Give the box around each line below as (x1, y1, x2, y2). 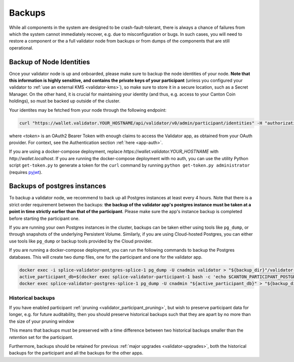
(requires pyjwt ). (9, 169, 43, 175)
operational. (9, 45, 34, 51)
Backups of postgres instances (9, 182, 106, 191)
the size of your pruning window (9, 318, 74, 324)
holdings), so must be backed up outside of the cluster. (9, 98, 121, 104)
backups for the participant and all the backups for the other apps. (9, 350, 144, 356)
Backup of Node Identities (9, 58, 90, 66)
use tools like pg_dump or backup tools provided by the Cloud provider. (9, 238, 153, 244)
